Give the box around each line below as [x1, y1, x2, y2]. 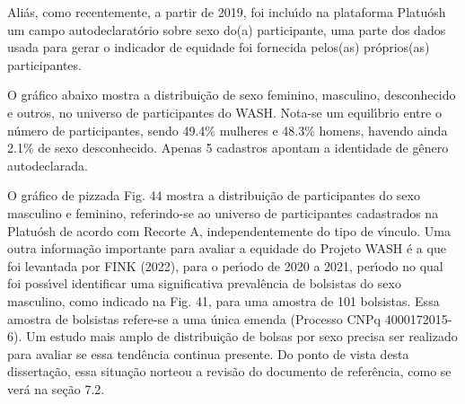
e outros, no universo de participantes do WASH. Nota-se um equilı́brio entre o [7, 102, 442, 121]
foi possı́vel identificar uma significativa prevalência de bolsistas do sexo [7, 274, 401, 293]
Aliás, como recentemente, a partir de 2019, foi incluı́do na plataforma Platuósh [7, 3, 446, 21]
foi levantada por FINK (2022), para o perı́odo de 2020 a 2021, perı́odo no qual [7, 256, 443, 275]
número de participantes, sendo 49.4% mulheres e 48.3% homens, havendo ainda [7, 120, 448, 139]
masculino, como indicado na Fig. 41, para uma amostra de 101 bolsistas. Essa [7, 291, 440, 310]
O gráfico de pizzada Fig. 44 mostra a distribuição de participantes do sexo [7, 186, 420, 205]
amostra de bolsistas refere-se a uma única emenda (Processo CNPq [7, 309, 381, 328]
